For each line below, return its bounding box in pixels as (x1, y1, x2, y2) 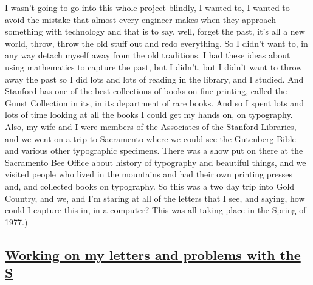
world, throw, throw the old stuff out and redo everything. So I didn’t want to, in (5, 36, 308, 49)
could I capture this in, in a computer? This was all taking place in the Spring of (5, 204, 306, 216)
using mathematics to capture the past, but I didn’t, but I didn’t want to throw (5, 60, 303, 73)
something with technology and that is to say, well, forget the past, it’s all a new (5, 25, 305, 38)
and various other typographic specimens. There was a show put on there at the (5, 144, 303, 157)
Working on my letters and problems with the (5, 245, 301, 264)
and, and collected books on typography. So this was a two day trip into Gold (5, 179, 295, 192)
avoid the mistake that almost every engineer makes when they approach (5, 13, 276, 26)
